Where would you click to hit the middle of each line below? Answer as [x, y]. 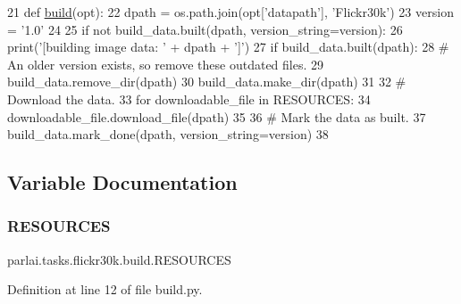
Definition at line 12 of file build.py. [105, 289]
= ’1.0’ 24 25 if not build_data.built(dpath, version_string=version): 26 [205, 29]
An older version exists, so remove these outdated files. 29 [166, 64]
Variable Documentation [122, 182]
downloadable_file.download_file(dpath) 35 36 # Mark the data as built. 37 [217, 116]
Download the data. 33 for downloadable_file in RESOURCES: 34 [189, 99]
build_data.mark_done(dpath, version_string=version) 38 [168, 134]
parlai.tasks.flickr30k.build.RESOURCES [119, 259]
